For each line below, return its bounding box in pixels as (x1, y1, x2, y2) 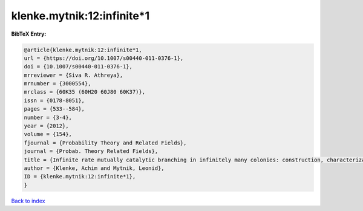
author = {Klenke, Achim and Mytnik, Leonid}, (24, 165, 165, 172)
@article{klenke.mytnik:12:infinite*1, (24, 46, 142, 53)
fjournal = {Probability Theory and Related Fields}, (24, 139, 187, 146)
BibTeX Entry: (11, 30, 47, 37)
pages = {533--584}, (24, 106, 85, 112)
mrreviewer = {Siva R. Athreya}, (24, 71, 123, 79)
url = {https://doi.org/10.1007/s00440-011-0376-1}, (24, 54, 184, 62)
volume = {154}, (24, 131, 73, 138)
